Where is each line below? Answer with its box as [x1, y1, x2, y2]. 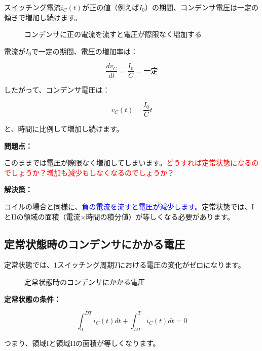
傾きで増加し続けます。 [4, 12, 82, 22]
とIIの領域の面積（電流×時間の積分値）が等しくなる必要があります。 [4, 211, 234, 222]
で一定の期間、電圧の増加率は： [31, 46, 138, 56]
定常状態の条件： [4, 293, 61, 304]
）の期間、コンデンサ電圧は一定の [145, 2, 259, 12]
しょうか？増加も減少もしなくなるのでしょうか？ [11, 167, 174, 178]
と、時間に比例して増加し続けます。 [4, 123, 124, 134]
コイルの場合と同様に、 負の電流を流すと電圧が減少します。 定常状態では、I [4, 201, 254, 212]
